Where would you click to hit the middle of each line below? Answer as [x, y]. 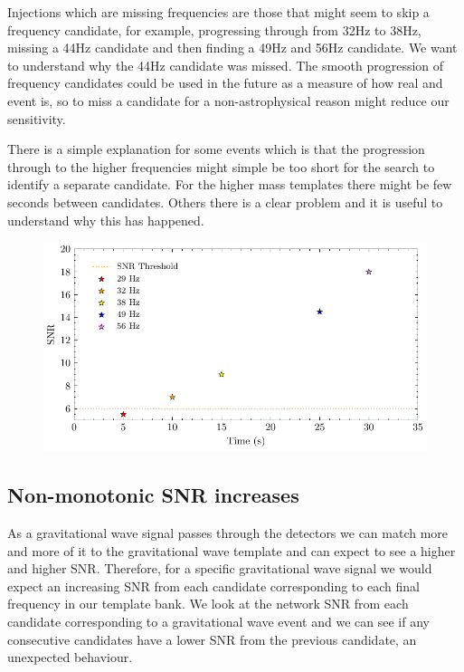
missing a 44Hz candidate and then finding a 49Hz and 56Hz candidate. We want [232, 48]
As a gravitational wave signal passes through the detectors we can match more [228, 532]
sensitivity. [37, 118]
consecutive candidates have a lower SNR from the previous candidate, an [212, 639]
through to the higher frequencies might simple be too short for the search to [221, 166]
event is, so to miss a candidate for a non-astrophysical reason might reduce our [228, 100]
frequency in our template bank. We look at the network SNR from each [208, 604]
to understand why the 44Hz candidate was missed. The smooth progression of [226, 65]
